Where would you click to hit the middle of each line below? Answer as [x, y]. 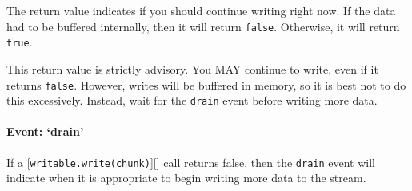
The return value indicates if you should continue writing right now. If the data [201, 10]
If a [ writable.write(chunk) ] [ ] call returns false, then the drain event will [191, 162]
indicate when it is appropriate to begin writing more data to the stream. [186, 178]
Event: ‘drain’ [45, 131]
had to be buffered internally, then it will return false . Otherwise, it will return [203, 26]
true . [20, 42]
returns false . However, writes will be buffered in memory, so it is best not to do [206, 84]
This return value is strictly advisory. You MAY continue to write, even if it [192, 68]
